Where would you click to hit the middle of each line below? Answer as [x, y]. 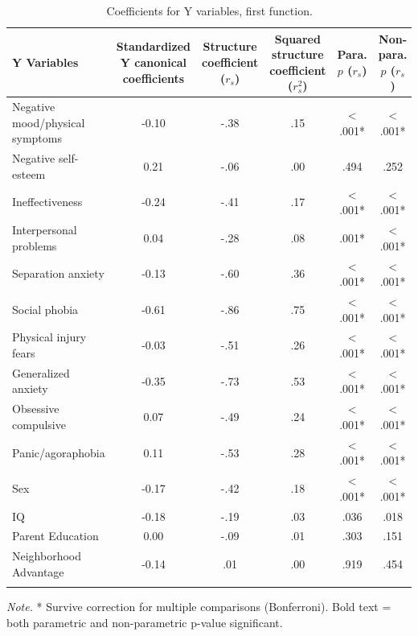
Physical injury [49, 337]
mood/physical [49, 122]
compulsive [39, 424]
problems [35, 245]
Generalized [41, 372]
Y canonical [154, 62]
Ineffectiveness [47, 202]
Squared [297, 38]
